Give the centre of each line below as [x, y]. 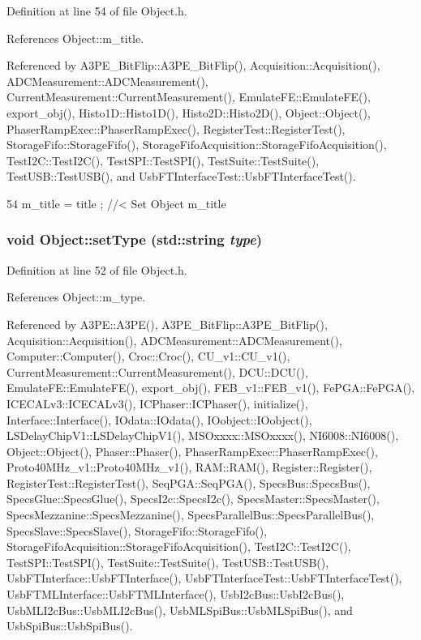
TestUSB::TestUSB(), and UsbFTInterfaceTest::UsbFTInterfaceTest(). [181, 176]
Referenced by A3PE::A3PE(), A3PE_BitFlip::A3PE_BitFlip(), [167, 324]
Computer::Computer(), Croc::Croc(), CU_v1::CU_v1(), [148, 356]
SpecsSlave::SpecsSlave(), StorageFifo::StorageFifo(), [137, 530]
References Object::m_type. [76, 297]
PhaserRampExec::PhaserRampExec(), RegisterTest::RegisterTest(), [176, 128]
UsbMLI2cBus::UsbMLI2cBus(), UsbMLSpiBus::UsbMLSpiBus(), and [180, 610]
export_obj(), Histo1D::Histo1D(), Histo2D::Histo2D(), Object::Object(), [189, 112]
